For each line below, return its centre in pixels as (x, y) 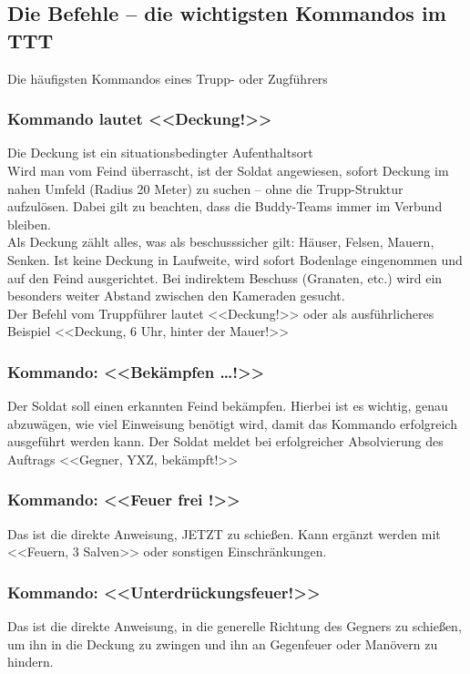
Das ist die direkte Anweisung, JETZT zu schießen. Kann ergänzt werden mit (224, 533)
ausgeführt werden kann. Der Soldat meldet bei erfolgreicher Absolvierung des (225, 441)
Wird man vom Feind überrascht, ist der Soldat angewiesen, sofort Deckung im (228, 170)
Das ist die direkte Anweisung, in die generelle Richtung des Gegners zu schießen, (235, 626)
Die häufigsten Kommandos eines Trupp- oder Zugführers (168, 78)
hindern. (31, 662)
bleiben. (29, 224)
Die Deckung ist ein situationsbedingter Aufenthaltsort (160, 153)
